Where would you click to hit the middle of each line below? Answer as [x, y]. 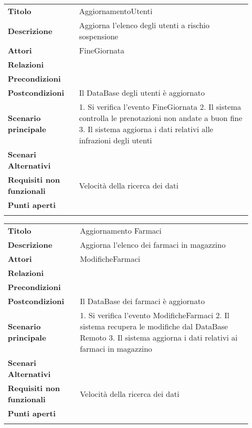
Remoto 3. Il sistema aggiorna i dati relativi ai [158, 337]
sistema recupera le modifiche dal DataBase [154, 326]
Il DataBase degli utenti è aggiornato [142, 93]
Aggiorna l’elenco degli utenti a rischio [144, 25]
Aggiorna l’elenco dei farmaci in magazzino [153, 245]
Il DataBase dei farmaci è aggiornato [142, 301]
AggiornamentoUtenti [116, 11]
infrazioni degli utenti [116, 140]
